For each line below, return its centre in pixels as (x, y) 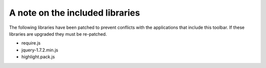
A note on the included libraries (75, 13)
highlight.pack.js (38, 57)
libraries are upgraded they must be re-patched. (58, 34)
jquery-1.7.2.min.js (40, 50)
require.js (31, 43)
